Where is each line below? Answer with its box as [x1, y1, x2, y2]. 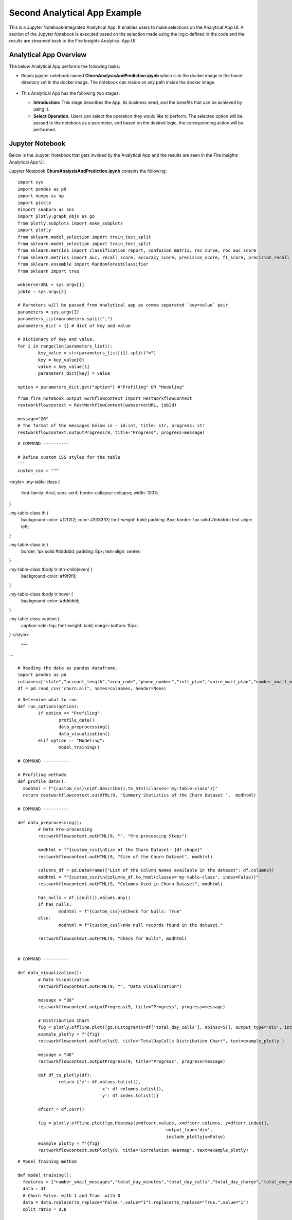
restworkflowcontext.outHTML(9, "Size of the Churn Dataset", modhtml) [38, 854, 213, 859]
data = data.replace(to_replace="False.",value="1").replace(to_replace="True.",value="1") [22, 1200, 249, 1205]
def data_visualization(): [18, 970, 82, 976]
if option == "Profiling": [38, 711, 103, 716]
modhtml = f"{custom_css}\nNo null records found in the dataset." [58, 922, 223, 928]
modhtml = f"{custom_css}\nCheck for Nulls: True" [58, 908, 182, 914]
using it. [33, 106, 50, 112]
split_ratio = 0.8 [22, 1206, 67, 1212]
